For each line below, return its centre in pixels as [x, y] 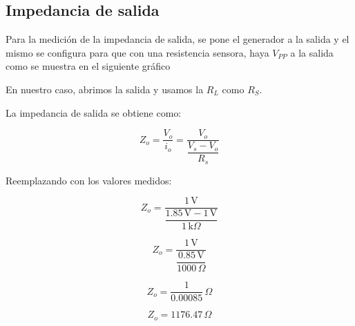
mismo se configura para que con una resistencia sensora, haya [137, 52]
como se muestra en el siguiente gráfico [88, 66]
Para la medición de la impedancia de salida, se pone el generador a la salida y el [177, 39]
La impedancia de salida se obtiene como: [94, 112]
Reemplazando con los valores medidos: [89, 180]
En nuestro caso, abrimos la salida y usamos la [105, 89]
